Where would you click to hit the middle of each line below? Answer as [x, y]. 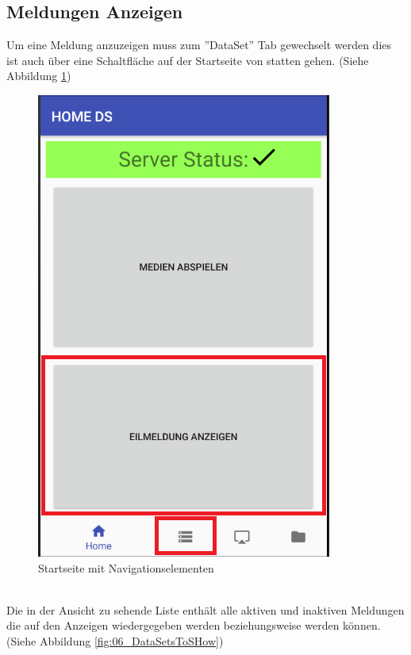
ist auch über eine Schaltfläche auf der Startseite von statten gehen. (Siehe [188, 60]
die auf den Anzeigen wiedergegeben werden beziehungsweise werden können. [194, 625]
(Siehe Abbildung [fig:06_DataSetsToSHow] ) [115, 640]
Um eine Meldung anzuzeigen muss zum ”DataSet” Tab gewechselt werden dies [199, 45]
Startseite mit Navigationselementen [126, 567]
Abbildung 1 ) [39, 76]
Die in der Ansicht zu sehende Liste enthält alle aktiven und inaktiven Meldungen [205, 609]
